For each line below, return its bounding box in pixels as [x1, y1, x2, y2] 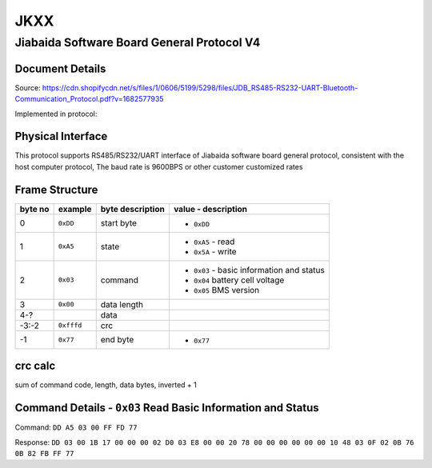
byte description [100, 203, 166, 214]
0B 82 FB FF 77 [14, 449, 75, 458]
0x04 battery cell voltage [193, 274, 285, 286]
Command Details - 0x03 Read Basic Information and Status [14, 401, 319, 415]
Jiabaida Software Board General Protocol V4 [14, 35, 261, 50]
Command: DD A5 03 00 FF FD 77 [14, 422, 138, 432]
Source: [14, 82, 41, 92]
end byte [100, 334, 134, 346]
